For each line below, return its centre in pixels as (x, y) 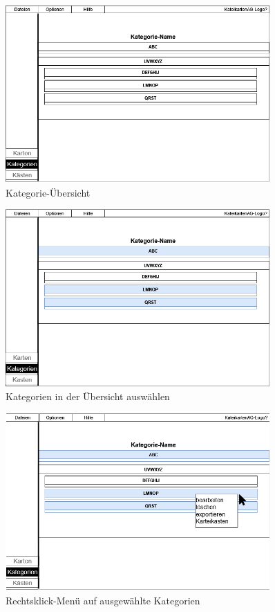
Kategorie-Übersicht (48, 192)
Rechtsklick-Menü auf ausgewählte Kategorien (103, 600)
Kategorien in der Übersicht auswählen (88, 396)
